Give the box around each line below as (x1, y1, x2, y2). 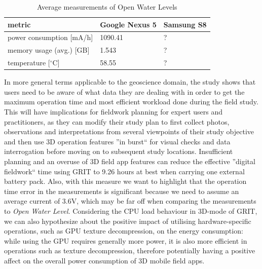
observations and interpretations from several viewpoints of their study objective (4, 126, 254, 137)
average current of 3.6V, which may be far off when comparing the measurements (4, 196, 256, 206)
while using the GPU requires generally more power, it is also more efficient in (4, 235, 247, 246)
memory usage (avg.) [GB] (8, 45, 90, 55)
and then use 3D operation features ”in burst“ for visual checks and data (4, 136, 231, 146)
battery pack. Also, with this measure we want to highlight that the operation (4, 176, 247, 186)
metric (8, 19, 31, 29)
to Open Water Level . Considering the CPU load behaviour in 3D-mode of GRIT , (4, 205, 257, 216)
